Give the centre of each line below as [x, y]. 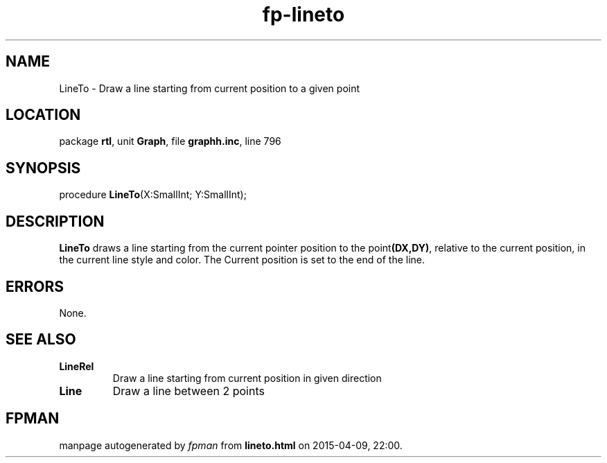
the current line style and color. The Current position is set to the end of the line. [242, 260]
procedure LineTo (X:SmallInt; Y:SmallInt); [153, 195]
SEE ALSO [41, 340]
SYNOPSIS [43, 168]
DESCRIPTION [55, 221]
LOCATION [43, 115]
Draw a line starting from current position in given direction [247, 378]
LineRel [77, 366]
